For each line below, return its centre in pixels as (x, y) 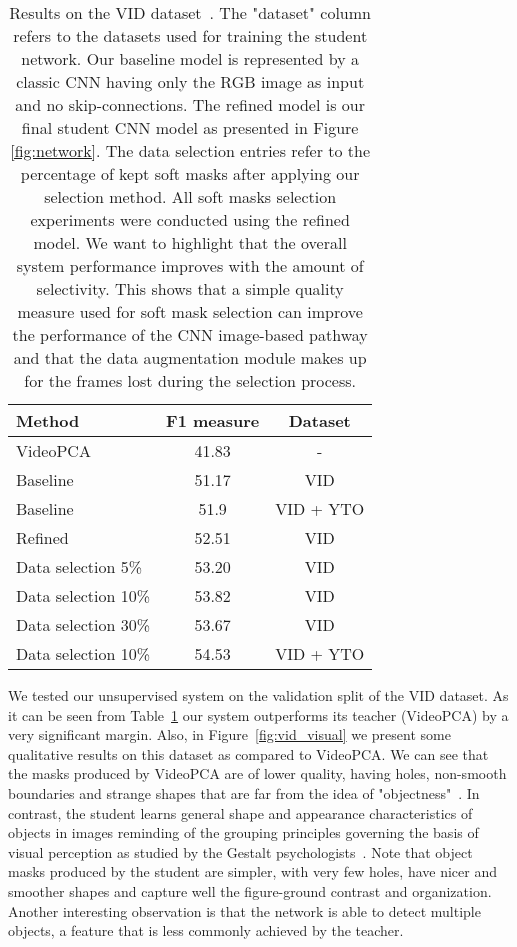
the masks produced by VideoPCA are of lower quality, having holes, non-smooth (257, 773)
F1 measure (213, 420)
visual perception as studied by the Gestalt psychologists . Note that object (240, 851)
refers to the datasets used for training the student (190, 35)
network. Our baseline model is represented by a (190, 58)
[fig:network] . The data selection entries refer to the (190, 150)
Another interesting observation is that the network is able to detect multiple (244, 910)
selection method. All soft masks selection (190, 196)
